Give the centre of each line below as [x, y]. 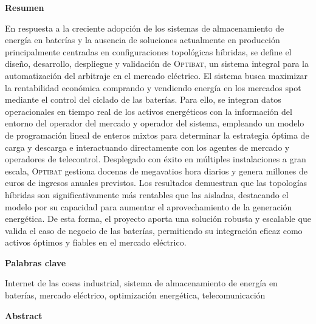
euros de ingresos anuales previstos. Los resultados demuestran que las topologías [156, 183]
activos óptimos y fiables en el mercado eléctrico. [96, 242]
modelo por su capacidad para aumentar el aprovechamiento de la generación [149, 206]
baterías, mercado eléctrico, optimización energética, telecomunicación [135, 295]
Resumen [25, 7]
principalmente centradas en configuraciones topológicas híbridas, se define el [148, 51]
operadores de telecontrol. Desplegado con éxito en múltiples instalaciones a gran [156, 159]
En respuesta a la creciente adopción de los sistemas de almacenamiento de [145, 28]
